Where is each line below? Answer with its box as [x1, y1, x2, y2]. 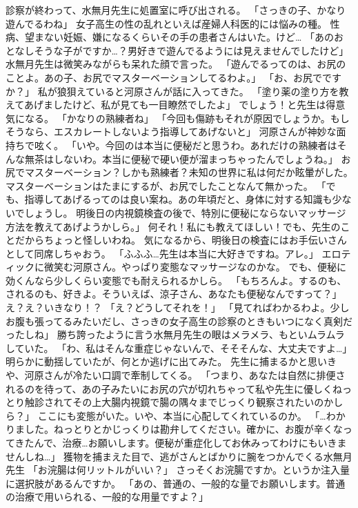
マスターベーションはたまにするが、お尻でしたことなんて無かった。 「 [6, 178, 326, 193]
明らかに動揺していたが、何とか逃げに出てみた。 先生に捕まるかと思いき [6, 354, 337, 369]
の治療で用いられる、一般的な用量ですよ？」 [6, 489, 208, 504]
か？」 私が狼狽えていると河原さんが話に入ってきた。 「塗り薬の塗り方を [6, 84, 339, 98]
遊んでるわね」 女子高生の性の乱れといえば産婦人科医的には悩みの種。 [6, 16, 327, 30]
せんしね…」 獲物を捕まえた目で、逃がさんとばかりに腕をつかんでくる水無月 [6, 449, 352, 463]
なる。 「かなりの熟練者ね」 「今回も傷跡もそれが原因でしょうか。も [24, 110, 340, 125]
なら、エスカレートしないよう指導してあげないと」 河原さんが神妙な [24, 124, 337, 139]
